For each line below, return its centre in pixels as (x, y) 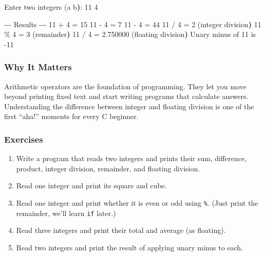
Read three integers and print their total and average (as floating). (121, 230)
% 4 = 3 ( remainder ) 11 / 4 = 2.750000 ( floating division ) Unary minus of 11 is (130, 34)
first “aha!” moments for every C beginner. (71, 116)
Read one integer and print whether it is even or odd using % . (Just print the (137, 202)
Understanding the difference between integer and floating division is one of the (129, 106)
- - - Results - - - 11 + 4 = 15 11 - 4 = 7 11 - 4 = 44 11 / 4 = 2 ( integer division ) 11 (133, 24)
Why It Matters (38, 67)
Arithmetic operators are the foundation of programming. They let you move (125, 86)
